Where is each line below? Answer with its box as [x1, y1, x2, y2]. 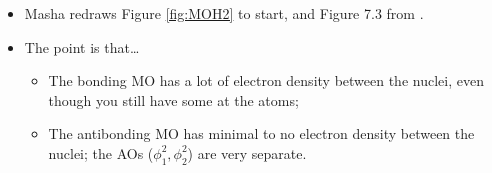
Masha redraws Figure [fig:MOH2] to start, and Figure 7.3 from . [24, 3, 424, 23]
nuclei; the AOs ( [48, 142, 154, 163]
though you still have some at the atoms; [48, 89, 299, 110]
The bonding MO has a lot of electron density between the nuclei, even [48, 70, 484, 91]
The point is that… [24, 36, 140, 57]
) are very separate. [187, 142, 307, 163]
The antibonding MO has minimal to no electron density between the [48, 123, 475, 144]
